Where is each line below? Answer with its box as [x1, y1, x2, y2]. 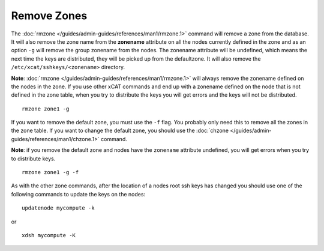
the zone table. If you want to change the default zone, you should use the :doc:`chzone [11, 127, 229, 135]
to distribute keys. [11, 155, 56, 162]
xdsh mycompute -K [22, 232, 76, 238]
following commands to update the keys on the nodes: [11, 190, 146, 198]
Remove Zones [11, 9, 88, 22]
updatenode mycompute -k [22, 205, 95, 211]
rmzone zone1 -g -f [22, 169, 79, 176]
